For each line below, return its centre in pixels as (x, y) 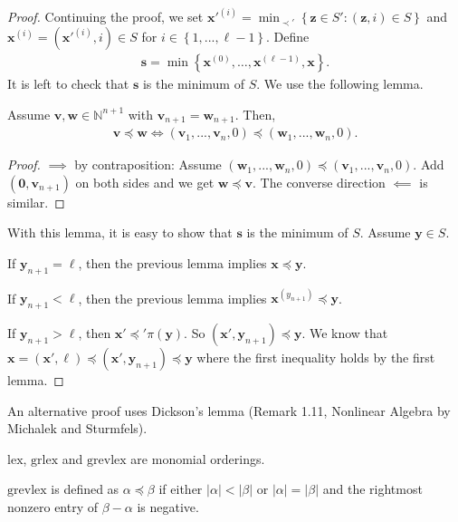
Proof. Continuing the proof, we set (105, 17)
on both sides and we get (145, 182)
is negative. (168, 506)
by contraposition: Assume (148, 164)
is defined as (85, 489)
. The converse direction (319, 182)
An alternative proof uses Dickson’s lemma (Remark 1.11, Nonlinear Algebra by (229, 410)
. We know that (345, 333)
